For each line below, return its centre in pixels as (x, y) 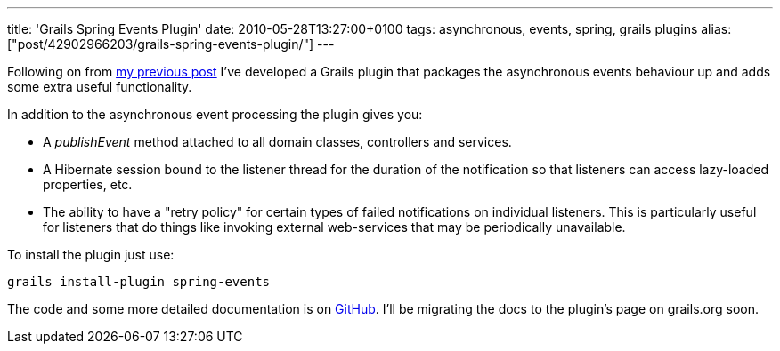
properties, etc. (88, 184)
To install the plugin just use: (91, 255)
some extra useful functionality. (100, 87)
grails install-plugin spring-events (139, 282)
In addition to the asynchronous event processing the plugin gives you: (215, 114)
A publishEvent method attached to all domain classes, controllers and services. (277, 142)
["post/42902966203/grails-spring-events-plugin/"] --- (171, 44)
